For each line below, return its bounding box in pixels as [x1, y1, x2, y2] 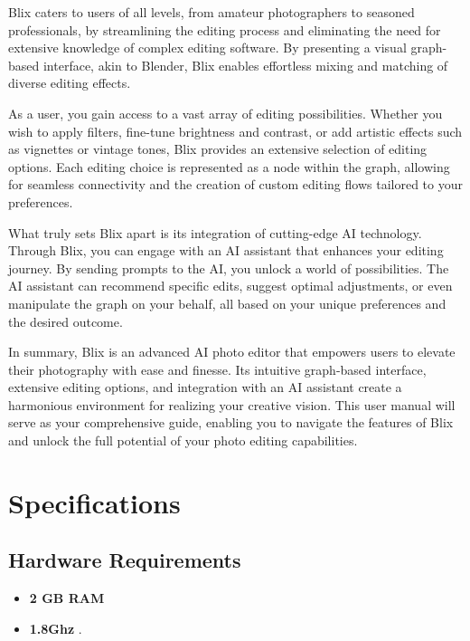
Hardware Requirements [8, 546, 241, 574]
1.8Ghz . [29, 618, 82, 637]
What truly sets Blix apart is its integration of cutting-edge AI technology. [8, 223, 422, 242]
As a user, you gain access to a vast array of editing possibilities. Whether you [8, 103, 443, 122]
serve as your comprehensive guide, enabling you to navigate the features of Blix [8, 413, 454, 432]
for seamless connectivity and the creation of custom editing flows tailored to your [8, 175, 463, 194]
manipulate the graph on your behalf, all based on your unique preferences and [8, 293, 446, 312]
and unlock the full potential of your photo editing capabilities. [8, 431, 358, 450]
